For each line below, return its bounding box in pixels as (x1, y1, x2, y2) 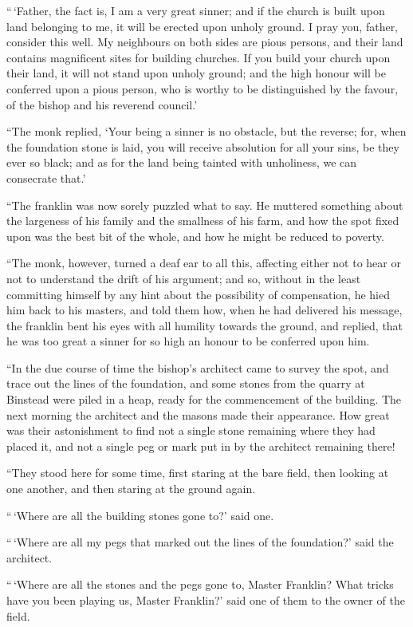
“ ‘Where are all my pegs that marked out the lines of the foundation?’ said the (6, 534, 394, 550)
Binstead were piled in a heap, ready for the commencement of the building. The (6, 391, 402, 408)
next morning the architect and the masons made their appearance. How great (6, 406, 390, 423)
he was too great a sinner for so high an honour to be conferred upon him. (6, 333, 370, 349)
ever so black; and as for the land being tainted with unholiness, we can (6, 154, 357, 171)
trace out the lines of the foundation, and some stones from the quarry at (6, 375, 365, 392)
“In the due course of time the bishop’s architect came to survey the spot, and (6, 359, 389, 376)
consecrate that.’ (6, 169, 86, 186)
